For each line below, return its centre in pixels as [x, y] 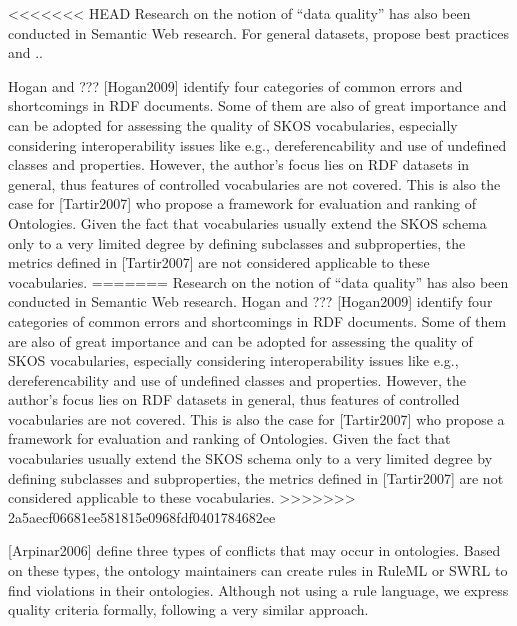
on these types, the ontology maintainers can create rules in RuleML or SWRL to [258, 570]
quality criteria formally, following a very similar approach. [188, 609]
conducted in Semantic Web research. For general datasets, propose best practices [258, 32]
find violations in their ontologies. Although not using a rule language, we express [258, 589]
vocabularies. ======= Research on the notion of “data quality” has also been [258, 281]
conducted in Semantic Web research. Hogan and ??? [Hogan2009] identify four [250, 301]
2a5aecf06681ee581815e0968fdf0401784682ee [142, 516]
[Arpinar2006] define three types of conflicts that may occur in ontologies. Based [254, 550]
